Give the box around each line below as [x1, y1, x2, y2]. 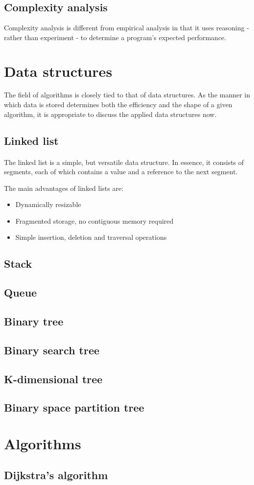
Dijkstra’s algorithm [4, 467, 108, 482]
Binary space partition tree [4, 400, 144, 415]
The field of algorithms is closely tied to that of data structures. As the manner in [4, 90, 251, 100]
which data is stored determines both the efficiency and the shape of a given [4, 99, 232, 109]
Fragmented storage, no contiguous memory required [15, 215, 174, 226]
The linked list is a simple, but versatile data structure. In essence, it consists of [4, 157, 244, 167]
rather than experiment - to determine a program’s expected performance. [4, 32, 227, 42]
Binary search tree [4, 342, 100, 357]
